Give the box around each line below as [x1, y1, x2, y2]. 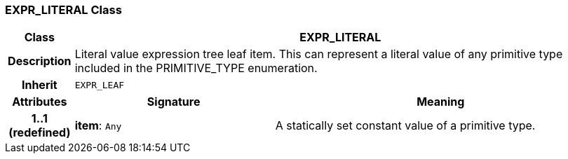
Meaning [417, 95, 465, 109]
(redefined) [8, 125, 71, 140]
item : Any [74, 118, 122, 133]
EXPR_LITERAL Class [5, 3, 122, 17]
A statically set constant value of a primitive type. [275, 118, 536, 133]
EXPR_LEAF [74, 79, 125, 90]
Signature [147, 95, 201, 109]
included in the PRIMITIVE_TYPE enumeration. [74, 61, 318, 76]
